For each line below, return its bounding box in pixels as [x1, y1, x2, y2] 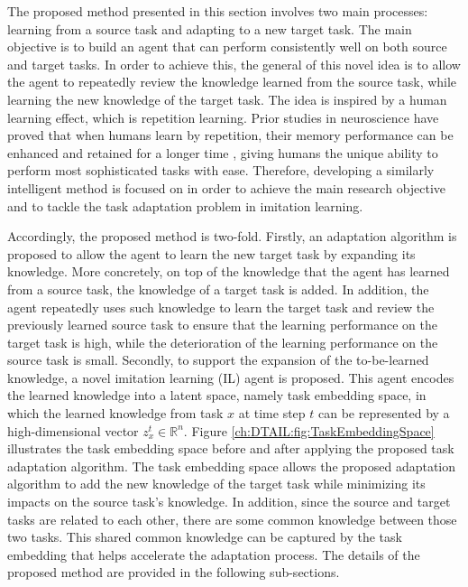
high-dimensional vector [7, 421, 139, 440]
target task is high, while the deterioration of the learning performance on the [7, 332, 438, 351]
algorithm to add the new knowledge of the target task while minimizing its [7, 474, 426, 493]
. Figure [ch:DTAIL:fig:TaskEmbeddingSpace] [183, 421, 435, 440]
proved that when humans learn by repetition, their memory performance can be [7, 126, 454, 144]
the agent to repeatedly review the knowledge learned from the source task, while [7, 72, 457, 91]
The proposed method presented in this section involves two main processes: [7, 2, 428, 20]
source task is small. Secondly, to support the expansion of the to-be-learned [7, 350, 429, 369]
